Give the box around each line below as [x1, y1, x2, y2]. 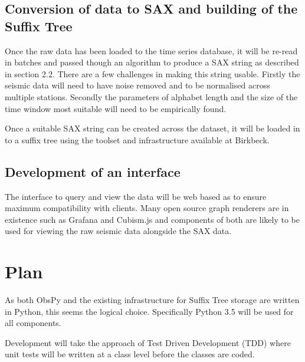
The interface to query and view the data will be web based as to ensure [5, 190, 267, 202]
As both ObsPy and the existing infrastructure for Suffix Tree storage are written [5, 294, 300, 306]
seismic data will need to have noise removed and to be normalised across [5, 79, 270, 91]
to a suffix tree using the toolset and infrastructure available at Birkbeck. [5, 133, 270, 146]
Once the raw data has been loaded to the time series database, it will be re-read [5, 44, 298, 57]
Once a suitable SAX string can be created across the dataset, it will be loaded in [5, 122, 300, 134]
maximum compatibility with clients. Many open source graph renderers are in [5, 202, 289, 214]
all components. [5, 317, 61, 329]
